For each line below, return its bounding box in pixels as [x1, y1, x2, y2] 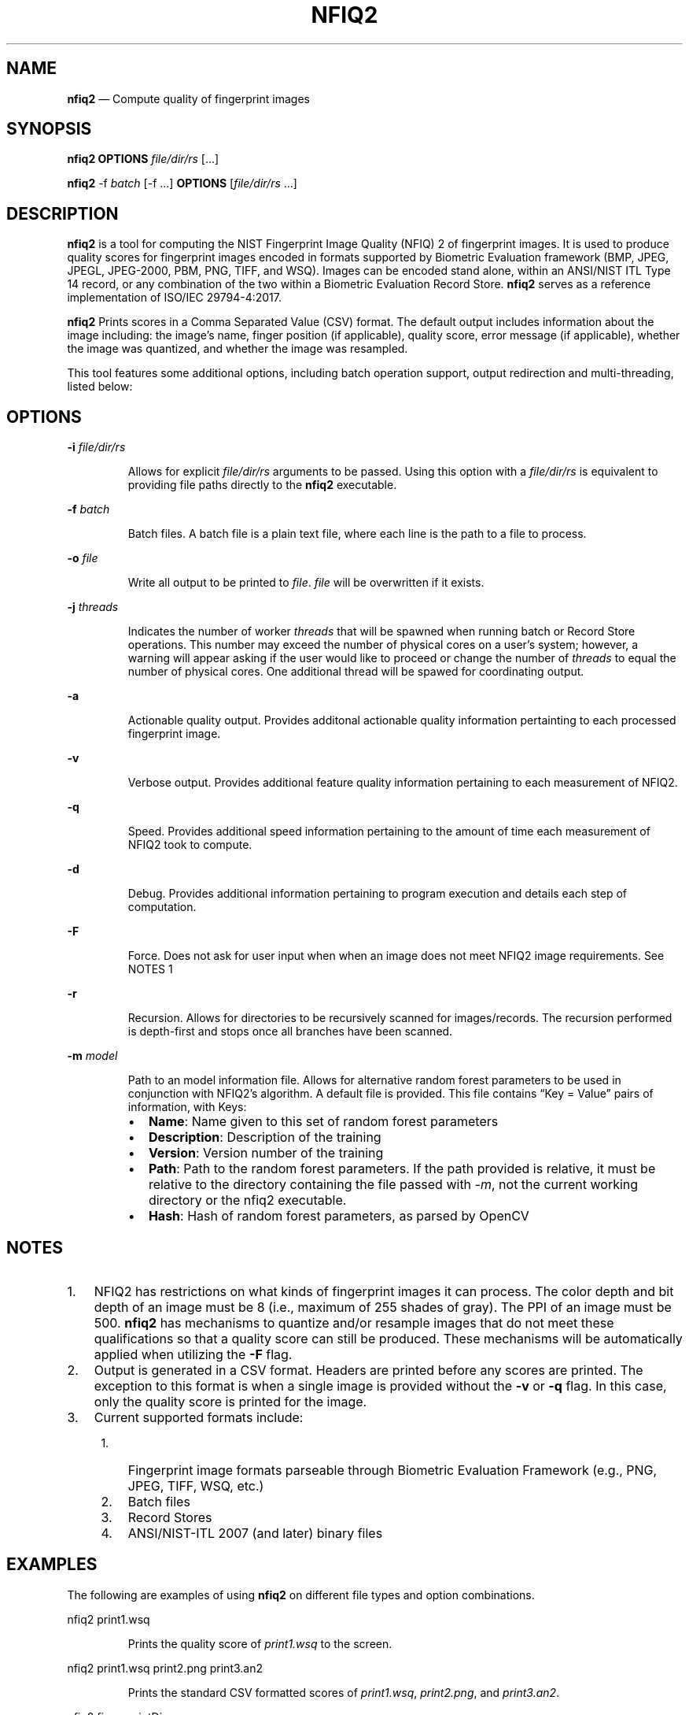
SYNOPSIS [6, 119, 92, 139]
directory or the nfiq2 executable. [148, 1192, 347, 1209]
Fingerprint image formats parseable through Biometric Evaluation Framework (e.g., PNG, [127, 1461, 658, 1478]
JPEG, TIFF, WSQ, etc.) [127, 1477, 264, 1494]
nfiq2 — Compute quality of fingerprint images [67, 91, 310, 106]
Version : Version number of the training [148, 1145, 384, 1161]
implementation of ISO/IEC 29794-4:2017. [67, 291, 282, 305]
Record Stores [127, 1509, 212, 1525]
